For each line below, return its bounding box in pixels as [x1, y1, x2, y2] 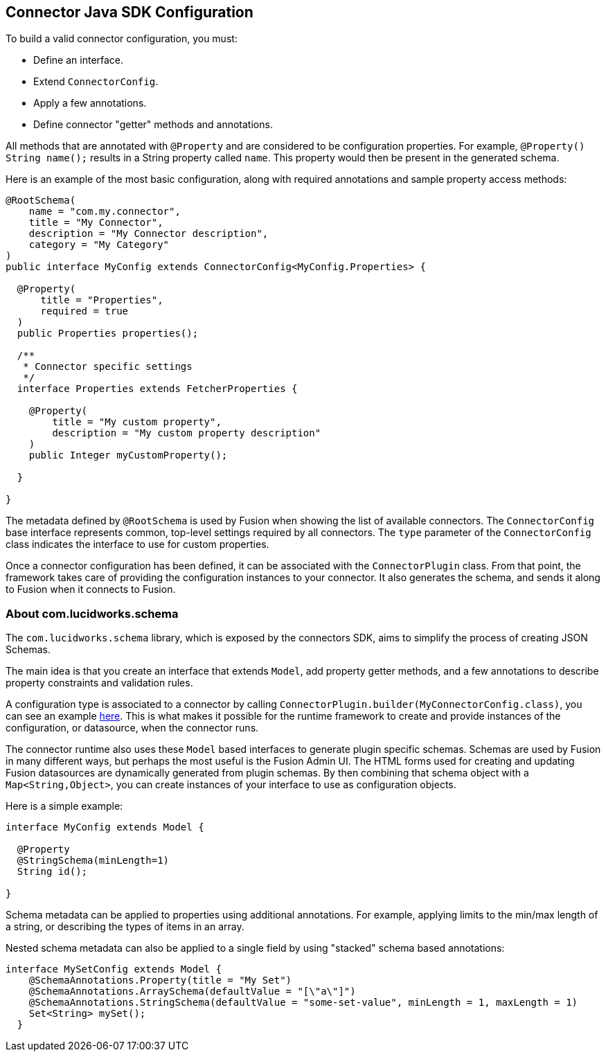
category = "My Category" [28, 239, 170, 251]
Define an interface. [33, 54, 124, 66]
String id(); [17, 866, 88, 878]
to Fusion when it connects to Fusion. [6, 583, 176, 596]
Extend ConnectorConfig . [33, 75, 159, 88]
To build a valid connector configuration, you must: [6, 33, 238, 45]
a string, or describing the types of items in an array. [6, 921, 244, 933]
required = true [40, 305, 129, 317]
